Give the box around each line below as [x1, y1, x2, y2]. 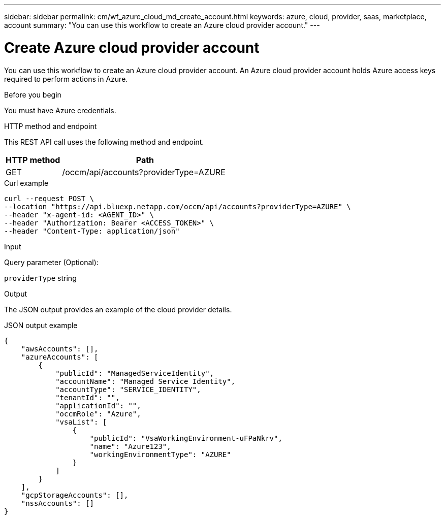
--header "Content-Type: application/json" [4, 226, 180, 235]
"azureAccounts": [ [21, 352, 99, 361]
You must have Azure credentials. [4, 106, 116, 115]
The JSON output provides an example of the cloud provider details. [4, 305, 232, 314]
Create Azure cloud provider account [4, 39, 260, 56]
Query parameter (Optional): [4, 257, 99, 267]
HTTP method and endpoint [4, 121, 97, 131]
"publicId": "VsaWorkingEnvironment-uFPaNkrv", [89, 434, 282, 442]
